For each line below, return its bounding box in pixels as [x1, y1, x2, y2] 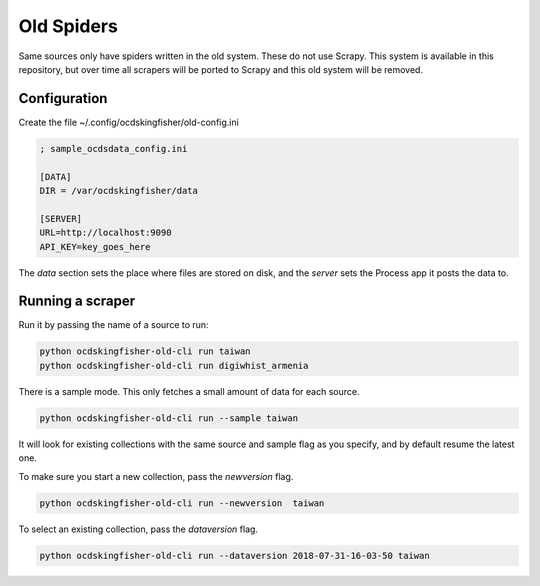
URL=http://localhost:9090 [39, 227, 172, 239]
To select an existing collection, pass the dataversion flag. [18, 523, 259, 535]
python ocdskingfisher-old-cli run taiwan [39, 346, 251, 357]
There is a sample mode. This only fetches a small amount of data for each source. [18, 385, 360, 397]
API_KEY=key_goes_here [39, 241, 151, 252]
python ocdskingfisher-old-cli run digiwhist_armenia [39, 360, 309, 371]
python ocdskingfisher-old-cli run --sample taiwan [39, 412, 299, 424]
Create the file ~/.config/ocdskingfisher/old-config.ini [18, 116, 239, 128]
